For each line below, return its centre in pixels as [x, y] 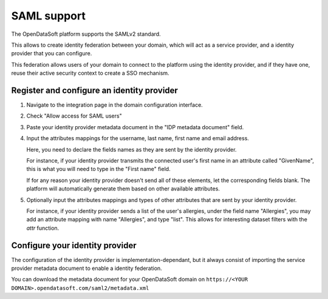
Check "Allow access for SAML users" [74, 116]
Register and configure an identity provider [95, 90]
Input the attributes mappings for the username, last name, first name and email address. [138, 138]
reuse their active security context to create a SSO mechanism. [90, 73]
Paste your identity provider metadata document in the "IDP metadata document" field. [135, 127]
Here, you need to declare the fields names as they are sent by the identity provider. [132, 149]
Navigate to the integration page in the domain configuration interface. [114, 105]
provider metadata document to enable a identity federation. [87, 268]
